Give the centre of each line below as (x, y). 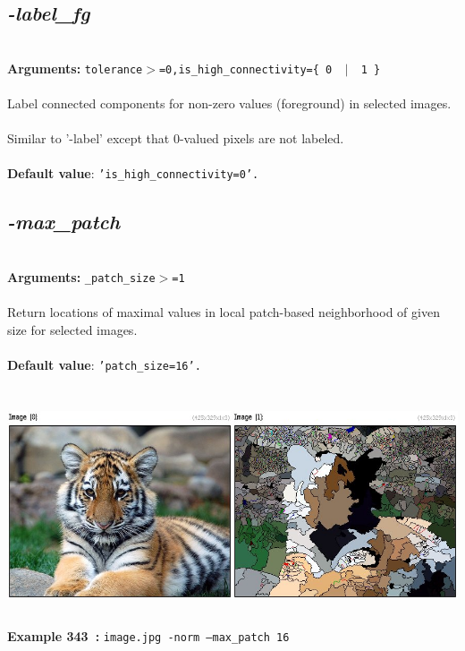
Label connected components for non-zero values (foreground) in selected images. (229, 103)
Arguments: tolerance (75, 68)
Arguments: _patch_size (81, 276)
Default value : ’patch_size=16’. (104, 364)
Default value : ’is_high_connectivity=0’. (133, 173)
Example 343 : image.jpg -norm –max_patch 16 (148, 635)
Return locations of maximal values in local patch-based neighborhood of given (224, 312)
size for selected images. (72, 329)
